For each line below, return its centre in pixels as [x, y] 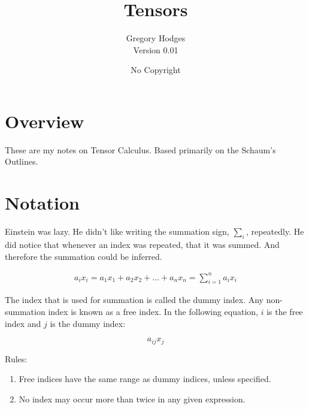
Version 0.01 [156, 49]
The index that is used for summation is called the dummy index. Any [134, 300]
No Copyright [156, 70]
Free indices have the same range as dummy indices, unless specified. [145, 379]
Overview [45, 121]
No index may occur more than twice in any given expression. [132, 399]
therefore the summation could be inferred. [84, 256]
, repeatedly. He [275, 231]
